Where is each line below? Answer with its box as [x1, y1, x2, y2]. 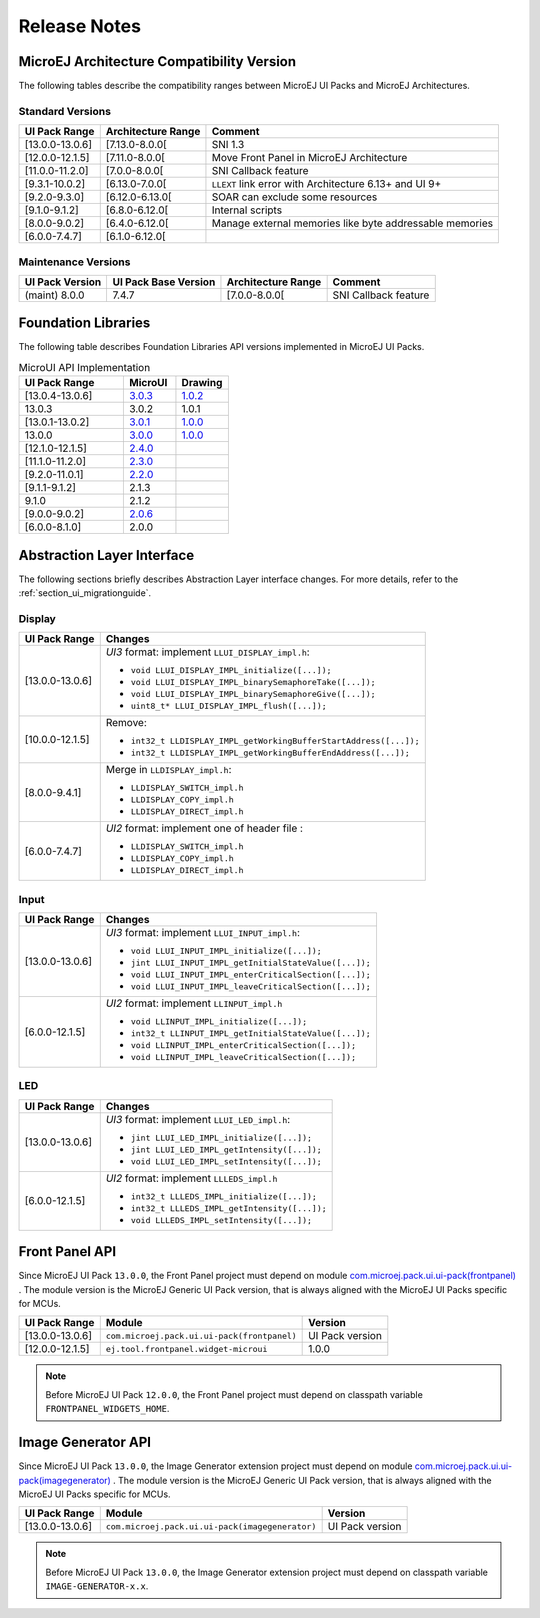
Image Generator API [18, 1434, 152, 1451]
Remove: [105, 716, 147, 730]
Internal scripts [211, 203, 283, 217]
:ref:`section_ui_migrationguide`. [18, 587, 152, 599]
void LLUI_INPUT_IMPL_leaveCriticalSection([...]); [130, 981, 371, 992]
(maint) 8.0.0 [24, 288, 85, 302]
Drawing [181, 376, 223, 390]
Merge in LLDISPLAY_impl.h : [105, 763, 232, 777]
